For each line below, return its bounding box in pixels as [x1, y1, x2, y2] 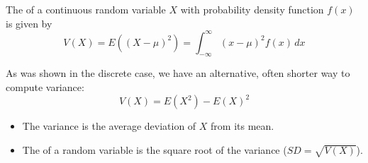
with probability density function [180, 2, 324, 16]
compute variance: [6, 80, 84, 95]
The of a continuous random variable [6, 2, 166, 16]
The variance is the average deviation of [22, 119, 196, 133]
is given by [6, 16, 52, 30]
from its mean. [211, 119, 274, 133]
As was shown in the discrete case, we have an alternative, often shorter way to [6, 66, 350, 80]
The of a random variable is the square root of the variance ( [22, 142, 287, 157]
